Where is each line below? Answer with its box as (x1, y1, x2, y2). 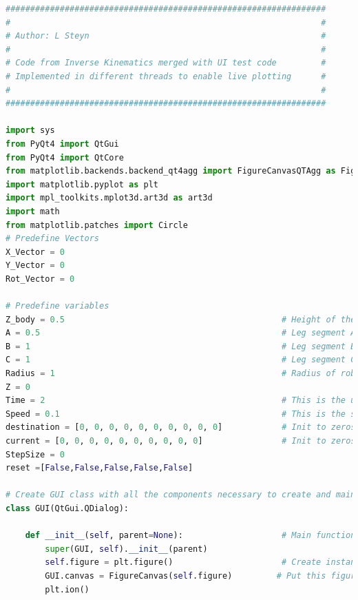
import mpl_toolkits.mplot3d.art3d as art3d (6, 193, 213, 203)
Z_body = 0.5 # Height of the (6, 314, 356, 324)
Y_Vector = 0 (6, 260, 65, 271)
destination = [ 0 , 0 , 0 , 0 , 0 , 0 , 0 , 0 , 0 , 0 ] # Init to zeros (6, 422, 356, 433)
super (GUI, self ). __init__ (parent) (45, 544, 208, 554)
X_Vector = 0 (6, 247, 65, 257)
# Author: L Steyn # (6, 31, 326, 41)
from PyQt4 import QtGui (6, 138, 119, 149)
